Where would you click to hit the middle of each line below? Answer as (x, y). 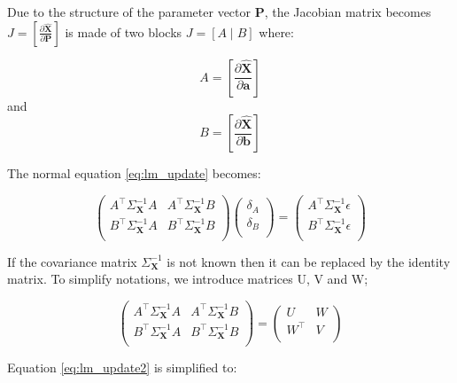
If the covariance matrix (72, 261)
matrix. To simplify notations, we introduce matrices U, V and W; (188, 279)
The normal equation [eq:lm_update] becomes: (134, 173)
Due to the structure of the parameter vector (129, 12)
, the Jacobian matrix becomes (348, 12)
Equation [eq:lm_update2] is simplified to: (122, 367)
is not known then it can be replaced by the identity (309, 261)
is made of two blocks (124, 31)
